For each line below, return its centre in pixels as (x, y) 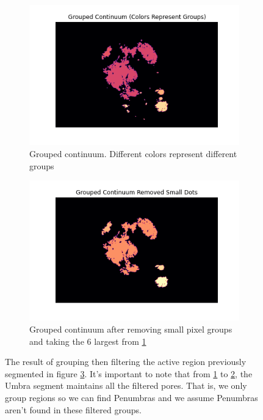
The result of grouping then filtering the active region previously (126, 362)
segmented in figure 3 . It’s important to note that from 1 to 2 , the (129, 373)
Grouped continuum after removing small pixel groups (131, 329)
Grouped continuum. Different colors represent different (133, 153)
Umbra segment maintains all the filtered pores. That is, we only (126, 385)
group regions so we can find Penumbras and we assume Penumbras (131, 397)
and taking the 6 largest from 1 (88, 341)
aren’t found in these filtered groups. (73, 409)
